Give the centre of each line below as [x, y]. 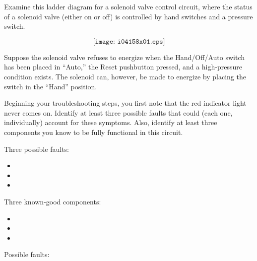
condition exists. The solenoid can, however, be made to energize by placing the [125, 76]
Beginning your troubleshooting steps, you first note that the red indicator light [125, 103]
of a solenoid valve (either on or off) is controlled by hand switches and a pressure [128, 16]
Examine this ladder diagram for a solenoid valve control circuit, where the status [128, 6]
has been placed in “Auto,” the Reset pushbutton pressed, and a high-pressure [123, 67]
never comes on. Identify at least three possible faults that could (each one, [118, 112]
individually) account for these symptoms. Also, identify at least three [111, 122]
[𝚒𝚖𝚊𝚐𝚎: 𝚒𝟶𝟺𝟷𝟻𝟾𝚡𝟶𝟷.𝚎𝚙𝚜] [129, 41]
